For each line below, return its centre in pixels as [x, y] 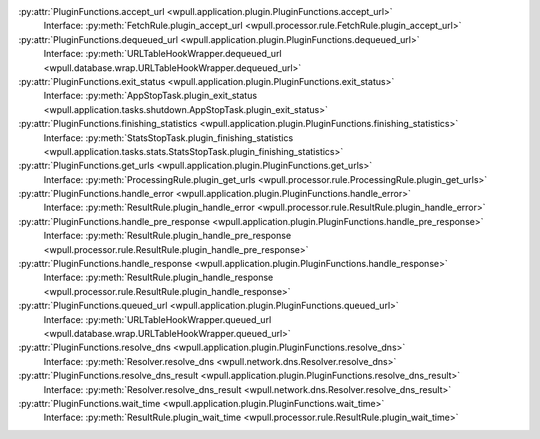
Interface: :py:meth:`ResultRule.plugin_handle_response [158, 277]
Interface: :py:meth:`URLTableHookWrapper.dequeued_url [162, 54]
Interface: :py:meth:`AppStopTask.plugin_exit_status [150, 96]
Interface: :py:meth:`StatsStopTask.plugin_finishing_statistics [168, 137]
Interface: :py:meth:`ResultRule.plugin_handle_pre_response [167, 236]
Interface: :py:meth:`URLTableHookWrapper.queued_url [157, 319]
